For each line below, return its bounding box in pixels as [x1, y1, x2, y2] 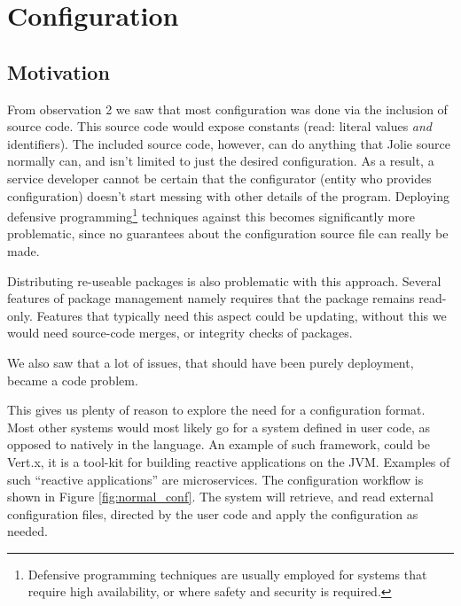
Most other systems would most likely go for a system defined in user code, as [7, 417, 431, 436]
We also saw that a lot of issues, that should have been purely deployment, [7, 353, 414, 371]
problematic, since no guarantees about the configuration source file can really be [7, 224, 449, 243]
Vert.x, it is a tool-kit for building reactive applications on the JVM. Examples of [7, 452, 450, 470]
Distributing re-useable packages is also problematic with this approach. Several [7, 271, 441, 290]
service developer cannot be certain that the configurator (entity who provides [7, 168, 432, 187]
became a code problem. [7, 370, 138, 389]
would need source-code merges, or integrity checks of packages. [7, 323, 353, 342]
